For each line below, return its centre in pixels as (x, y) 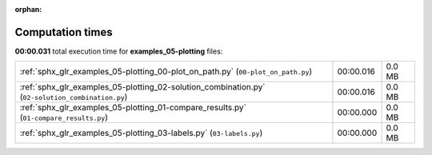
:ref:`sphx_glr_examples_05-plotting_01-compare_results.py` (133, 108)
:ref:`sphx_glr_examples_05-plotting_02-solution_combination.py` (142, 87)
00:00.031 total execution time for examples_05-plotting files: (119, 51)
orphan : (28, 9)
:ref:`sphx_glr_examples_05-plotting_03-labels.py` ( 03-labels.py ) (141, 133)
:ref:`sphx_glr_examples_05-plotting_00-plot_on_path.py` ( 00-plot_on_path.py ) (166, 72)
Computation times (64, 32)
